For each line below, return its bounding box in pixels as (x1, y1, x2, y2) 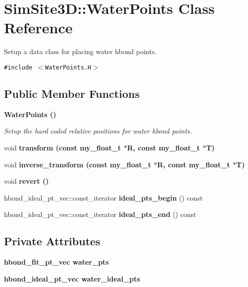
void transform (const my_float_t (4, 142, 121, 152)
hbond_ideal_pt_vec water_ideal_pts (4, 273, 140, 284)
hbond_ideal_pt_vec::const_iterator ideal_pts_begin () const (4, 192, 203, 203)
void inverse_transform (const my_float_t (4, 159, 151, 169)
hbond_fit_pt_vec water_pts (4, 257, 109, 267)
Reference (4, 17, 73, 38)
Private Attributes (4, 233, 100, 249)
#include (4, 64, 33, 71)
